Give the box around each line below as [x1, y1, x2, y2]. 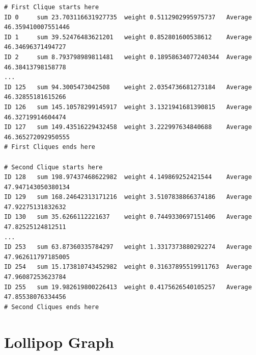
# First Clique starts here [4, 4, 99, 11]
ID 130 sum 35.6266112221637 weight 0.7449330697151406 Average [4, 213, 252, 221]
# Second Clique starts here [4, 163, 103, 171]
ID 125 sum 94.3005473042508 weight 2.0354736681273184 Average [4, 83, 252, 91]
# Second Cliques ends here [4, 303, 99, 311]
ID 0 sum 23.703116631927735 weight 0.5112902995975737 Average [4, 13, 252, 21]
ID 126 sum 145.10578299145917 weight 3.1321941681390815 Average [4, 103, 252, 111]
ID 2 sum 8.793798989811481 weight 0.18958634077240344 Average [4, 53, 252, 61]
